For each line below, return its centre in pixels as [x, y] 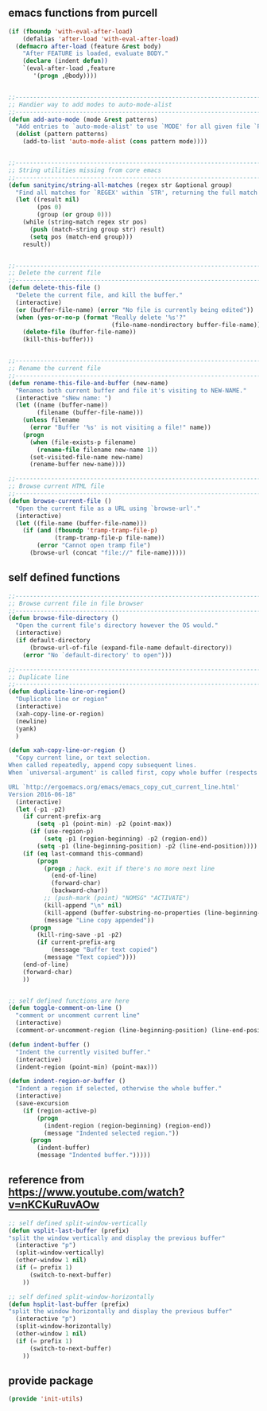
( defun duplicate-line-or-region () [67, 692]
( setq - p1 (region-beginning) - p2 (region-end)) [126, 839]
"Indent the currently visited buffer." [83, 1052]
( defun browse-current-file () [60, 501]
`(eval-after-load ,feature [69, 68]
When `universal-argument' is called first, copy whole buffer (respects [133, 773]
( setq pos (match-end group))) [81, 237]
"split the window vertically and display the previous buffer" [117, 1238]
